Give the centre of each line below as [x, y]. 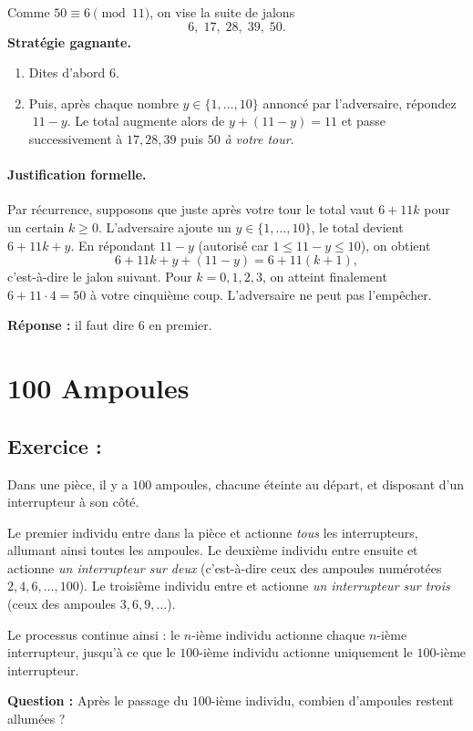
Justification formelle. [77, 175]
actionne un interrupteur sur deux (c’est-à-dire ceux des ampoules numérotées [225, 567]
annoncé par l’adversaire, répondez [360, 103]
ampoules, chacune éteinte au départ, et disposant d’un [310, 484]
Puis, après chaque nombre [103, 103]
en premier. [180, 325]
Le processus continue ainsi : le [94, 634]
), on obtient [396, 245]
